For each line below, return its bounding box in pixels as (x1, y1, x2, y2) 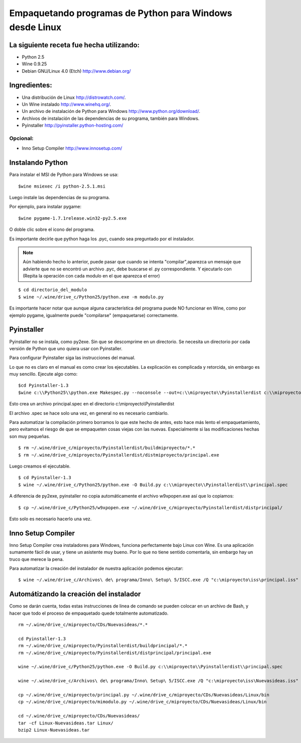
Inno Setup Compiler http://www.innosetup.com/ (22, 145, 122, 152)
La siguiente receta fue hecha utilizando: (9, 41, 140, 49)
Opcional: (9, 134, 34, 141)
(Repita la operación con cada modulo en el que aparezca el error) (23, 273, 160, 279)
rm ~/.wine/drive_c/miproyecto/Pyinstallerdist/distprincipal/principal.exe (18, 650, 212, 656)
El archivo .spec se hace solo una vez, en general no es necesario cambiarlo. (9, 410, 169, 416)
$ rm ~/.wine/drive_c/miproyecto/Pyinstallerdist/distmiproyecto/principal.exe (18, 452, 219, 458)
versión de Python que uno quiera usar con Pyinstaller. (9, 345, 122, 351)
